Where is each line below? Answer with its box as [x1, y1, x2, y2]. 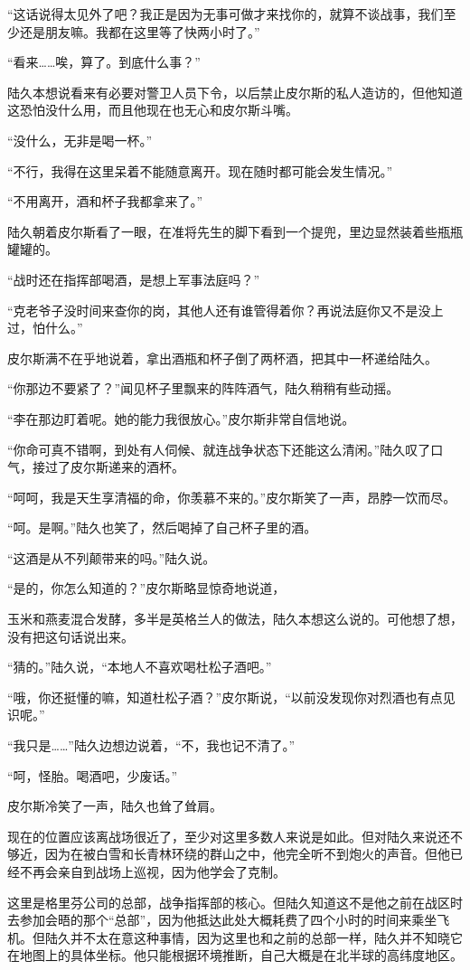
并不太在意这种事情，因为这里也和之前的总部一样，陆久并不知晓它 [70, 928, 463, 946]
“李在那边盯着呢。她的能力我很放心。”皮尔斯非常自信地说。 [7, 409, 355, 428]
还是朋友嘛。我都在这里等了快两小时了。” [19, 22, 260, 41]
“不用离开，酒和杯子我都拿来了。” [7, 192, 203, 211]
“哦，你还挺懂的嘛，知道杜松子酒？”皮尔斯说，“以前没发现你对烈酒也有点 [7, 687, 443, 706]
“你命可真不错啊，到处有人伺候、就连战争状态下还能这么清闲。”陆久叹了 [7, 439, 431, 458]
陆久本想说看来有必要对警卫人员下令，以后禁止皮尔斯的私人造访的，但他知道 [7, 82, 463, 101]
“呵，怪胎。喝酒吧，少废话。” [7, 766, 178, 785]
